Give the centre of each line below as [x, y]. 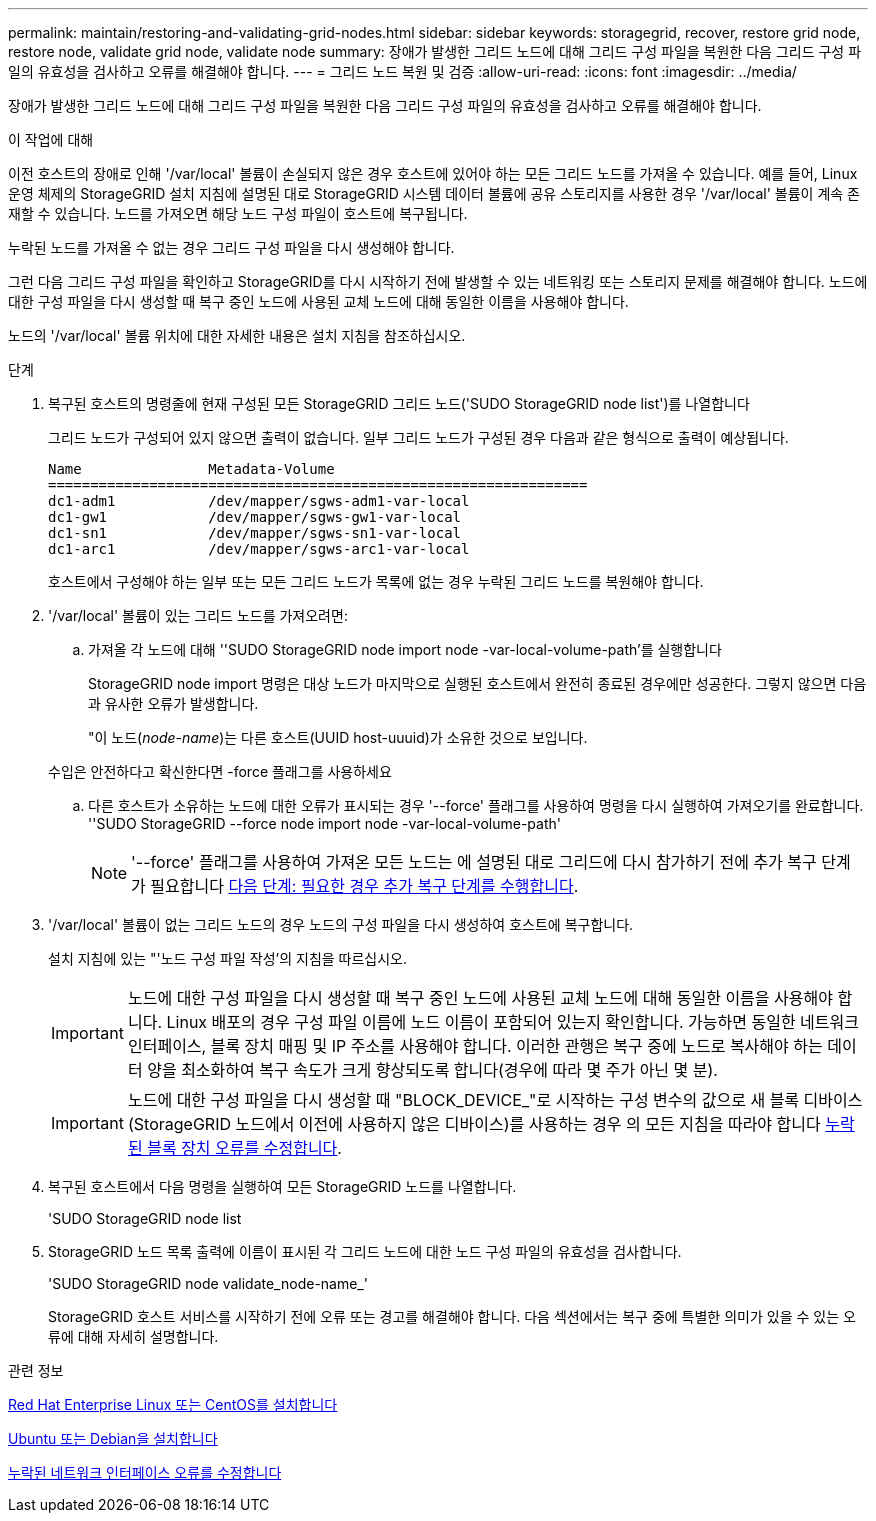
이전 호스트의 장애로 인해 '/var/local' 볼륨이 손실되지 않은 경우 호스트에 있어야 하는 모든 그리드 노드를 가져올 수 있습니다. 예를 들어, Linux [433, 173]
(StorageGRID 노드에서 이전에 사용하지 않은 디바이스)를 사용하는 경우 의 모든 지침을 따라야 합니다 [474, 1124]
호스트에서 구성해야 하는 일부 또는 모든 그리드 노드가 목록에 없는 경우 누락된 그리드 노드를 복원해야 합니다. [376, 581]
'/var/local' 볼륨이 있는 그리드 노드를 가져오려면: [198, 615]
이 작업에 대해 [51, 139]
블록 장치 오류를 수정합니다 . [244, 1148]
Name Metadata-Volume [191, 469]
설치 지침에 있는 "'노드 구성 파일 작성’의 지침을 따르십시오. [228, 958]
